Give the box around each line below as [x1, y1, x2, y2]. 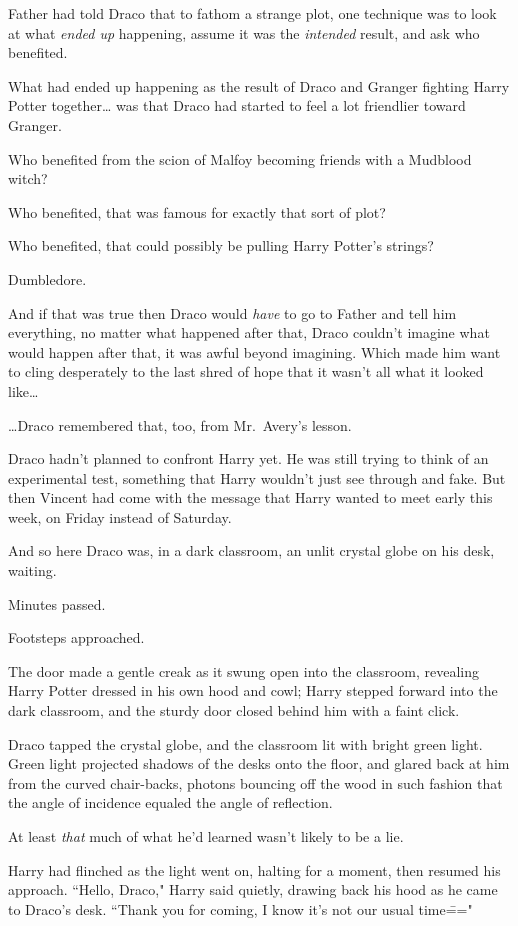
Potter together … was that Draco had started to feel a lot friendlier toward [8, 95, 466, 116]
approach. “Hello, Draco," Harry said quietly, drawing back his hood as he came [8, 879, 498, 900]
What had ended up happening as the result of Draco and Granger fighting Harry [8, 75, 510, 96]
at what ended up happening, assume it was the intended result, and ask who [8, 22, 480, 43]
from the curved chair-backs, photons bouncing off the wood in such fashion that [8, 772, 503, 793]
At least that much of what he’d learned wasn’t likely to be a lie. [8, 826, 404, 846]
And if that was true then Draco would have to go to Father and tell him [8, 302, 457, 323]
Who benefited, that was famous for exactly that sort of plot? [8, 201, 386, 222]
